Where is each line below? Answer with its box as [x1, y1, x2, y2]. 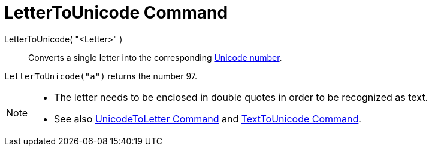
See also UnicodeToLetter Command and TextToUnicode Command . [54, 112, 361, 125]
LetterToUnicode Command [4, 2, 228, 23]
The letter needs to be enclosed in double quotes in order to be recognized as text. [54, 91, 428, 103]
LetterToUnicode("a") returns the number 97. [4, 70, 197, 81]
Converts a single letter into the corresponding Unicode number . [28, 52, 282, 63]
